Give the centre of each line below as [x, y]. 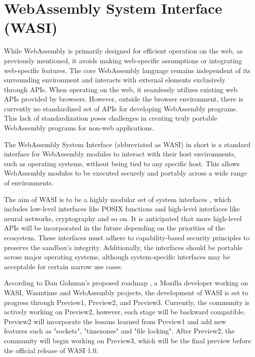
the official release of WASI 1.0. [51, 350]
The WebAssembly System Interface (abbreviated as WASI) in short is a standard [127, 144]
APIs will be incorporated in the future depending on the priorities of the [115, 228]
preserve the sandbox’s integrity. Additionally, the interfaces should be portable [123, 247]
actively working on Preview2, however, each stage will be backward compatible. [125, 312]
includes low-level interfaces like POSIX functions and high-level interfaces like [122, 209]
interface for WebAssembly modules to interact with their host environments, [120, 154]
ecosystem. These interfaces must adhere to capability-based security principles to [127, 237]
